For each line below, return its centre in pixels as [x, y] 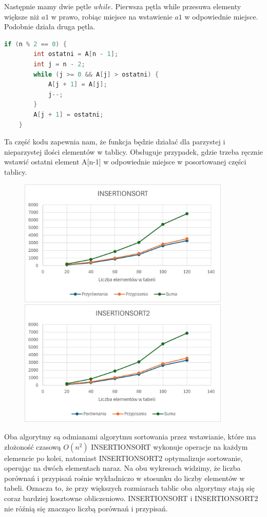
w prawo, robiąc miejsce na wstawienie [112, 16]
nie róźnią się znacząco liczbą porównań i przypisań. [86, 508]
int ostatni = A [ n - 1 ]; [76, 54]
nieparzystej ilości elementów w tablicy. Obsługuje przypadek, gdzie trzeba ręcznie [134, 151]
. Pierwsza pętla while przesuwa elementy [176, 6]
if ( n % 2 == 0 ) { [35, 44]
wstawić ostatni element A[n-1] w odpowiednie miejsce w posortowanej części [125, 162]
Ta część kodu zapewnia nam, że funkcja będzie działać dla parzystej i [115, 142]
